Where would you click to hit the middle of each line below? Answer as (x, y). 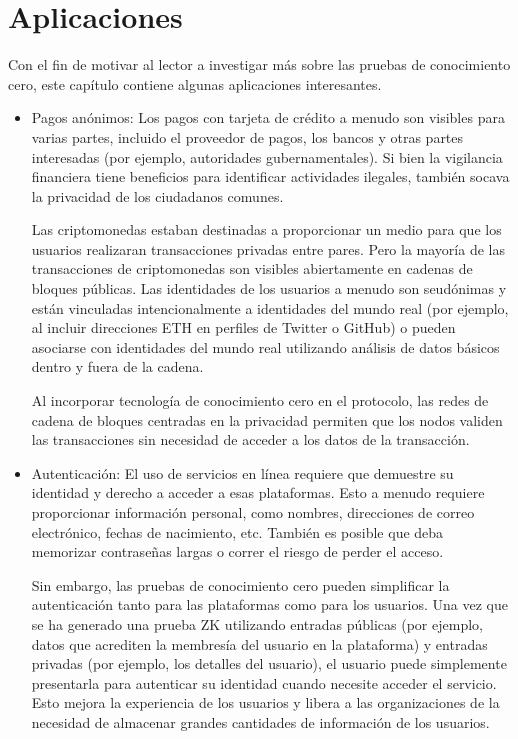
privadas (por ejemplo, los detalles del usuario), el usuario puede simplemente (269, 663)
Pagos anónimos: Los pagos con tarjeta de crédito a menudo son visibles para (268, 117)
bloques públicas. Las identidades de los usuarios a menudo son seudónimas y (269, 288)
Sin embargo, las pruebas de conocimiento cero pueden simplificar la (240, 584)
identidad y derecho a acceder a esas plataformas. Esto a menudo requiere (258, 492)
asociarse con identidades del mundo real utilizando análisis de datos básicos (265, 346)
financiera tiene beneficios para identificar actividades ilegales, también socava (270, 176)
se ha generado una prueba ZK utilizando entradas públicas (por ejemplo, (257, 623)
